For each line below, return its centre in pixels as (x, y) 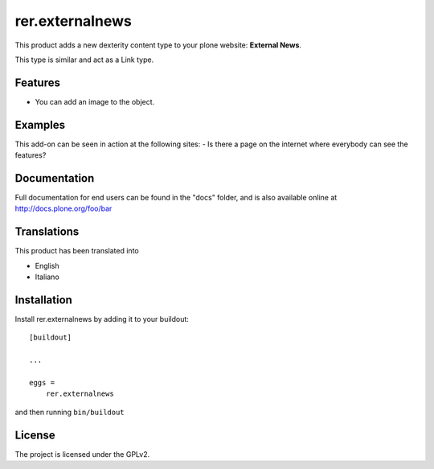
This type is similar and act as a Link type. (84, 60)
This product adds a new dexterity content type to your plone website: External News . (158, 45)
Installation (43, 300)
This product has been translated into (77, 251)
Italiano (47, 277)
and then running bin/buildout (70, 412)
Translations (47, 232)
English (47, 265)
